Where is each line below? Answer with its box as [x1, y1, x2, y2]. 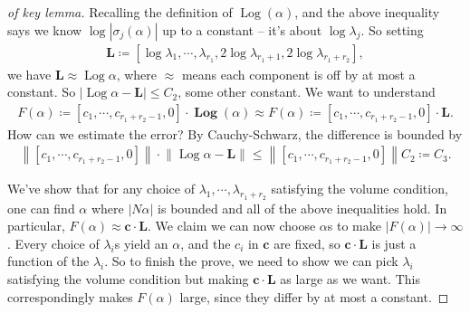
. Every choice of [7, 233, 100, 252]
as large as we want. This [280, 270, 420, 289]
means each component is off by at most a [181, 64, 416, 83]
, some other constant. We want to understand [177, 82, 436, 101]
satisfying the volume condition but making [7, 270, 249, 289]
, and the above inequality [294, 3, 440, 21]
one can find [7, 198, 75, 217]
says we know [7, 20, 82, 39]
